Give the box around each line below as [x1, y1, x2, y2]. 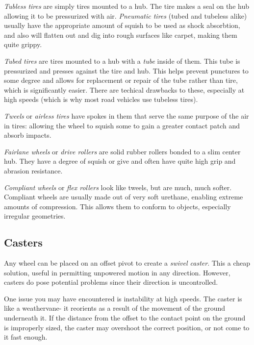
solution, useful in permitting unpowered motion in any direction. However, [4, 267, 230, 277]
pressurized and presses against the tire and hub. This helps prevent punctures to [4, 65, 249, 75]
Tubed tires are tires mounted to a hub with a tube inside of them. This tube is [4, 55, 240, 66]
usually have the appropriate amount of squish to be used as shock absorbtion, [4, 20, 240, 30]
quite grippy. [4, 39, 42, 49]
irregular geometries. [4, 211, 66, 221]
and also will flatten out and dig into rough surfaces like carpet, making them [4, 29, 237, 40]
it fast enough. [4, 332, 48, 342]
